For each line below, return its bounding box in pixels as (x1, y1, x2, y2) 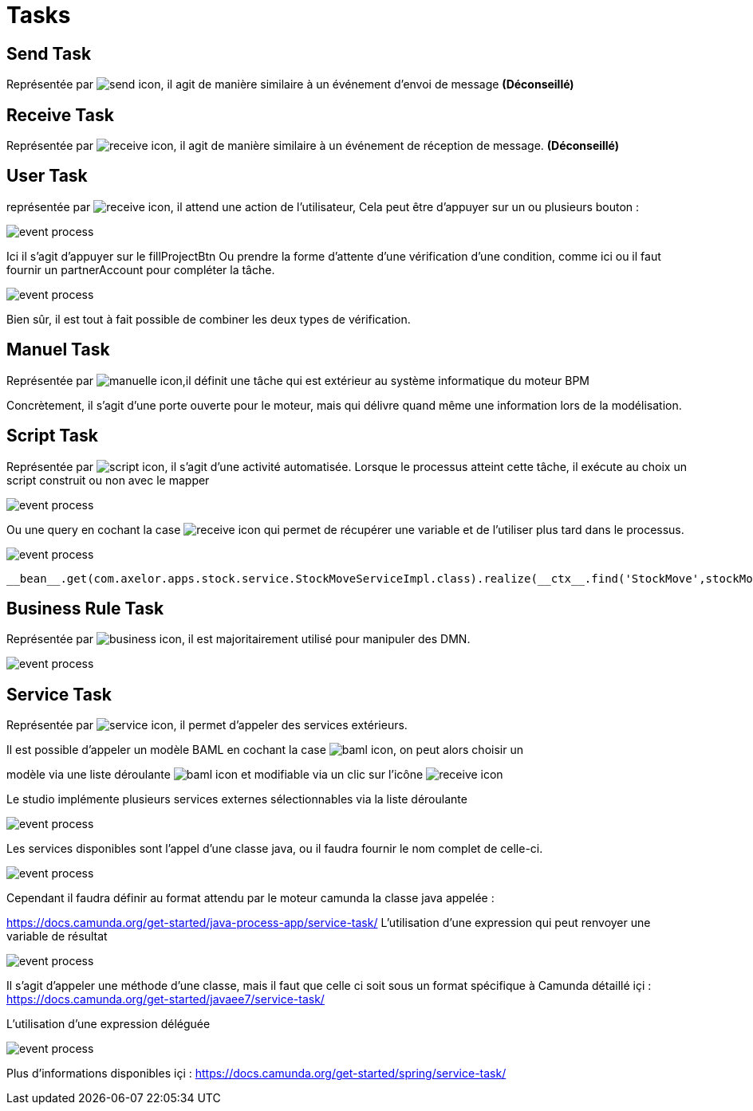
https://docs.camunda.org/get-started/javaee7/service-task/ (6, 992, 325, 1007)
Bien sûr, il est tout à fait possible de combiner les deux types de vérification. (6, 312, 411, 326)
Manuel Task (6, 340, 110, 360)
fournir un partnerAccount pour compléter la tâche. (6, 262, 275, 277)
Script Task (6, 426, 98, 446)
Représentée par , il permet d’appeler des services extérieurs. (6, 718, 408, 732)
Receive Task (6, 104, 114, 125)
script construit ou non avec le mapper (6, 473, 210, 487)
